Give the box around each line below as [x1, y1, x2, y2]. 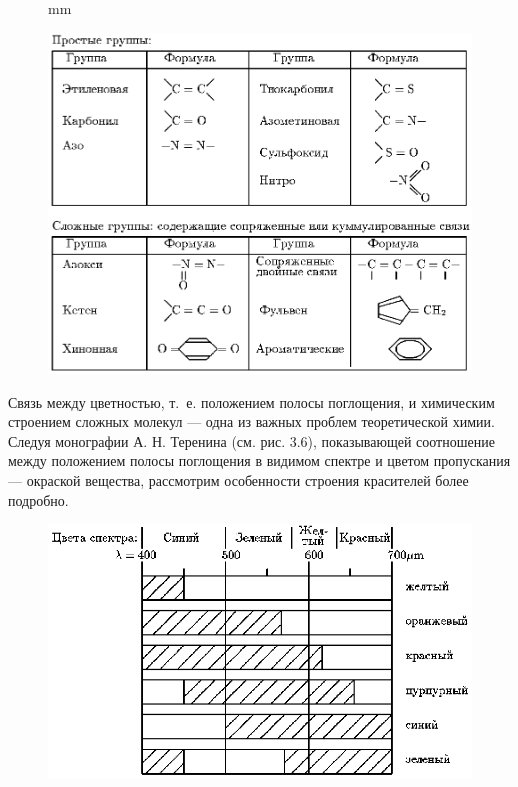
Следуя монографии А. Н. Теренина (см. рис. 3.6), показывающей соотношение [8, 430, 495, 451]
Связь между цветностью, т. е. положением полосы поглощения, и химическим [8, 391, 495, 412]
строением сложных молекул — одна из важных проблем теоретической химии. [8, 411, 495, 432]
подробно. [8, 489, 69, 510]
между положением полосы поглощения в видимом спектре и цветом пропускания [8, 450, 511, 471]
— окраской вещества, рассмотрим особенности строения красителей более [8, 470, 469, 491]
